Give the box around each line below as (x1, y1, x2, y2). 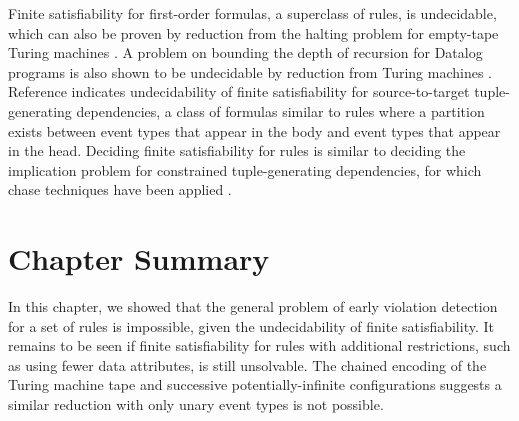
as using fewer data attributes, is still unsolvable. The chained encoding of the (8, 354, 487, 375)
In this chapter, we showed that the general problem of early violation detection (8, 296, 498, 317)
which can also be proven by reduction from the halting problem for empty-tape (8, 22, 499, 43)
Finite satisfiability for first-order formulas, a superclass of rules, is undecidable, (8, 3, 497, 23)
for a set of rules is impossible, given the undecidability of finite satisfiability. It (8, 315, 494, 336)
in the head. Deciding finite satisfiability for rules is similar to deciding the (8, 140, 466, 161)
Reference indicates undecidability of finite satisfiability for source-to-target (8, 81, 470, 102)
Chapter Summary (8, 238, 270, 279)
